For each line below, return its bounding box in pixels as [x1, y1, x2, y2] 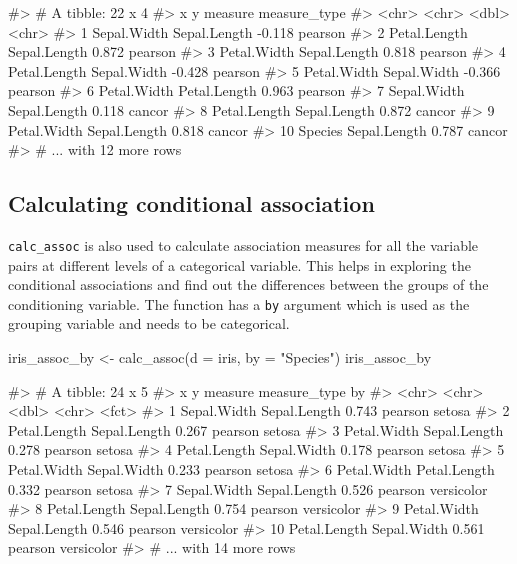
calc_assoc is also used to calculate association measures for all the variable [8, 234, 479, 255]
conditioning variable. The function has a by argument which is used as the [8, 293, 470, 314]
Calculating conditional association [8, 188, 375, 219]
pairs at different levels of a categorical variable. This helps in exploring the [8, 254, 471, 275]
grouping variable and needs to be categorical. [8, 313, 290, 334]
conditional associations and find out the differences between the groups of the [8, 274, 489, 295]
